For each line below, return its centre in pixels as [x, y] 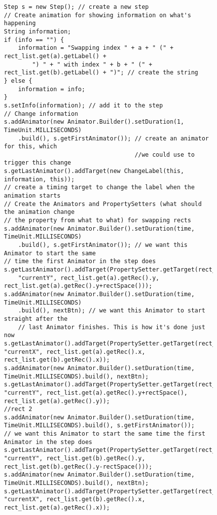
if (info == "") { [34, 40]
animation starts [32, 196]
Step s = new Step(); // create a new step [76, 7]
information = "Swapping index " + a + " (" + [96, 48]
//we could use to [164, 154]
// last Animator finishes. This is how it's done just [112, 327]
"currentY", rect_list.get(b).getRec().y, [75, 459]
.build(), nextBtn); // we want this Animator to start [112, 311]
